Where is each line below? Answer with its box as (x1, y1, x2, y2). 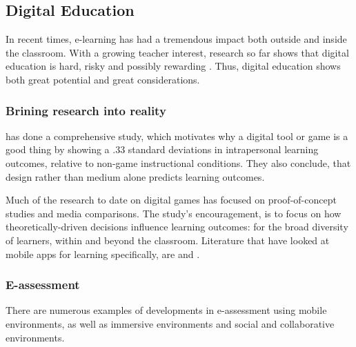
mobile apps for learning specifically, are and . (6, 246, 200, 261)
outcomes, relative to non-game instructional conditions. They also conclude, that (6, 155, 351, 170)
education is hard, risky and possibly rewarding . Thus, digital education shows (6, 59, 341, 73)
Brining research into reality (6, 101, 166, 119)
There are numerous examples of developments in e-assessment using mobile (6, 303, 327, 317)
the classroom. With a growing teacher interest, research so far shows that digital (6, 45, 349, 59)
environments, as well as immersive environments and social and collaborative (6, 316, 335, 330)
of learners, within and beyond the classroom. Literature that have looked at (6, 232, 330, 247)
